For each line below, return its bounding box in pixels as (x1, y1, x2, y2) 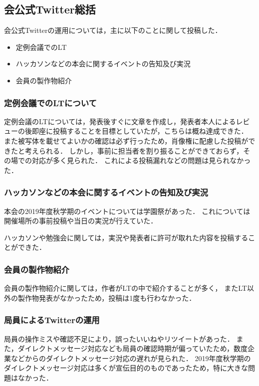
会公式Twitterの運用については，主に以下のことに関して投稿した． (4, 25, 222, 35)
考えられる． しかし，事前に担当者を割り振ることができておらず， (24, 145, 244, 156)
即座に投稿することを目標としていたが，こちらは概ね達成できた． (31, 126, 248, 136)
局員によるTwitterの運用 (4, 314, 100, 326)
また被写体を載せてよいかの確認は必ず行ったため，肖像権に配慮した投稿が (4, 135, 249, 146)
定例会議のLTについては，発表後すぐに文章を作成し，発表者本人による (4, 116, 236, 126)
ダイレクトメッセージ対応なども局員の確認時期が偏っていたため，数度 (17, 343, 248, 354)
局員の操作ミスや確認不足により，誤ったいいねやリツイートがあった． (4, 333, 234, 344)
